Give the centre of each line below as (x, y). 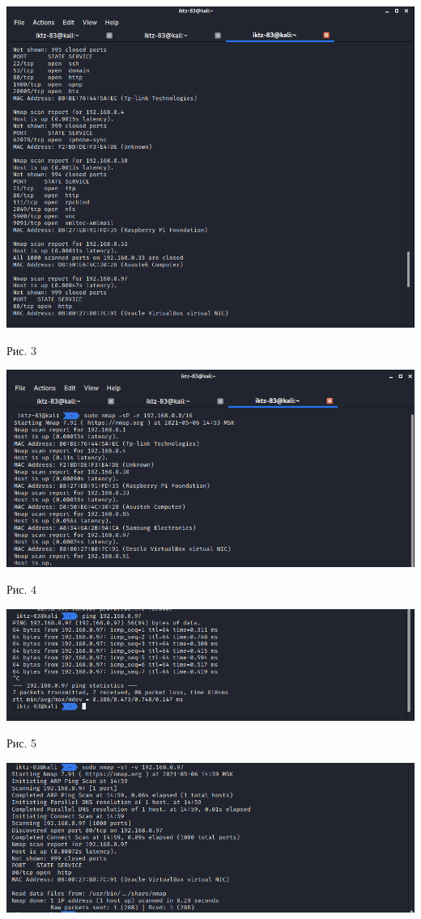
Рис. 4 (22, 589)
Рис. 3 (22, 350)
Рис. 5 (22, 743)
